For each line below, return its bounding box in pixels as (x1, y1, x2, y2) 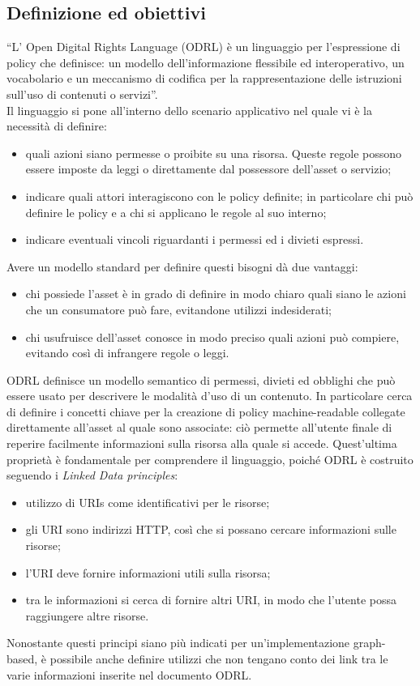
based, (6, 650, 38, 667)
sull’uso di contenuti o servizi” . (6, 85, 158, 102)
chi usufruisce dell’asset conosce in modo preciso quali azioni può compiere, (25, 328, 400, 345)
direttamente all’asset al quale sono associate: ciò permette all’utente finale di (6, 419, 392, 436)
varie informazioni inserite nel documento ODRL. (6, 666, 252, 683)
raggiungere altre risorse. (25, 607, 149, 624)
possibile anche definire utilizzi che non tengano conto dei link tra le (49, 650, 388, 667)
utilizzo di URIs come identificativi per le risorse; (25, 493, 270, 510)
